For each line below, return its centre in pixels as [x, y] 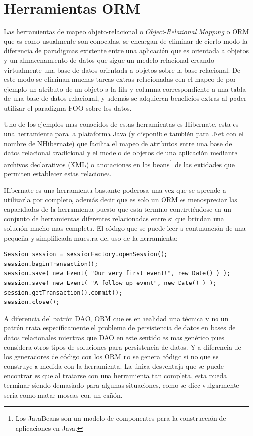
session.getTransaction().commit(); [63, 293]
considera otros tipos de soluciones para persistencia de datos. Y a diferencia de [123, 347]
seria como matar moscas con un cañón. [63, 394]
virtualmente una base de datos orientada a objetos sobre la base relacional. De [122, 69]
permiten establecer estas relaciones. [58, 174]
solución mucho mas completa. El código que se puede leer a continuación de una [125, 228]
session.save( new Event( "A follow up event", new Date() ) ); [110, 283]
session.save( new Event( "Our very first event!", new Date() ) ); [117, 274]
